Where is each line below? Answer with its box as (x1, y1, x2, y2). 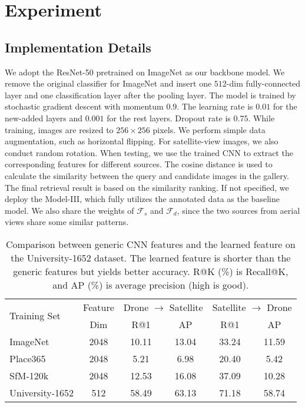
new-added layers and (5, 111, 82, 124)
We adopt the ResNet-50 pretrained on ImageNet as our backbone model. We (5, 65, 285, 78)
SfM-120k (9, 368, 49, 382)
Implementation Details (5, 38, 151, 56)
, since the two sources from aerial (177, 204, 300, 216)
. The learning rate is (177, 100, 253, 112)
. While (248, 111, 275, 124)
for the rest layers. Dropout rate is (107, 111, 231, 124)
